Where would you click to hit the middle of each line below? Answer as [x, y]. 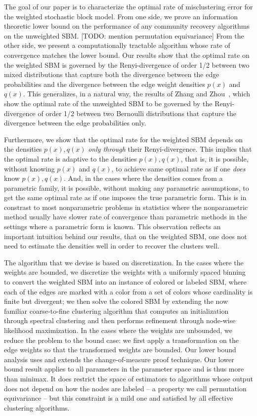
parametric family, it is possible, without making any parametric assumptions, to [127, 187]
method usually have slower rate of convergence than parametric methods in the [126, 217]
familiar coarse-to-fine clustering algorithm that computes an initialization [116, 311]
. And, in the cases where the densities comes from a [143, 178]
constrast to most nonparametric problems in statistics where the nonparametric [126, 207]
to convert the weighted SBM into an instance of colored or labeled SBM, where [125, 282]
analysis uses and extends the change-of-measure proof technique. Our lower [119, 359]
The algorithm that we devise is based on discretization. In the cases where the [124, 262]
